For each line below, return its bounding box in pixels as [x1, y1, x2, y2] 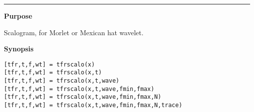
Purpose [4, 11, 32, 21]
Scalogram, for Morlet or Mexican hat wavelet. [4, 27, 144, 37]
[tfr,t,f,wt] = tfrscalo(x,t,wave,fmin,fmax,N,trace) [4, 102, 183, 109]
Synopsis [4, 44, 34, 54]
